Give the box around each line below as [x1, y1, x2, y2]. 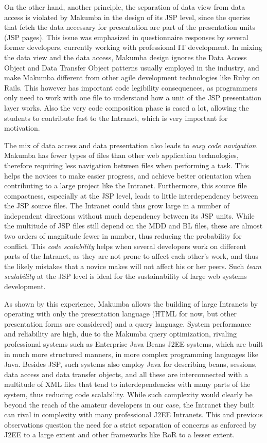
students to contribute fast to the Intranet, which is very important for [4, 112, 228, 123]
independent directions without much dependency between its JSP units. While [4, 210, 255, 221]
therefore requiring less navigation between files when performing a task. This [4, 160, 249, 170]
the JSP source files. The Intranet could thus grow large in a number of [4, 200, 229, 211]
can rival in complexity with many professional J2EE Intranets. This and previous [4, 409, 263, 420]
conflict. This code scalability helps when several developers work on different [4, 240, 246, 251]
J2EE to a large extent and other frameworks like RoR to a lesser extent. [4, 429, 235, 440]
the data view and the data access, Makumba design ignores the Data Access [4, 51, 247, 62]
